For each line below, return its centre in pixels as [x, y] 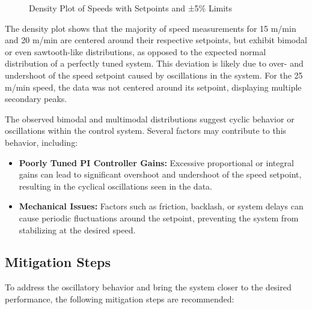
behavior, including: [41, 142]
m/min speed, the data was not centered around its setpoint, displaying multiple [153, 87]
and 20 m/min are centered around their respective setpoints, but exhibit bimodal [156, 40]
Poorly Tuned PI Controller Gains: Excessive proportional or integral [156, 162]
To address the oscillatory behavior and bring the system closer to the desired [148, 287]
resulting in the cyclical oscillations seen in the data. [115, 186]
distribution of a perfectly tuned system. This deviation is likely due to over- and [154, 63]
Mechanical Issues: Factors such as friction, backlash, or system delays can [161, 206]
